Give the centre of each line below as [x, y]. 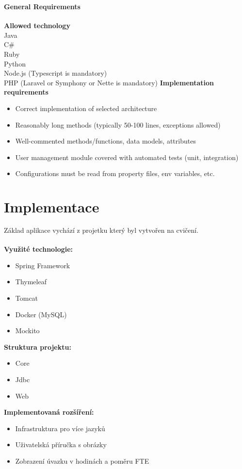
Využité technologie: [39, 249]
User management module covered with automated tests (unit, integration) [127, 157]
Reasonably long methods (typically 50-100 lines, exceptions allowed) [118, 124]
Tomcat [27, 298]
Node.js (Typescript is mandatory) [56, 73]
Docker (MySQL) [41, 314]
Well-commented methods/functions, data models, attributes [105, 141]
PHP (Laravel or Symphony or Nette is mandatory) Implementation [109, 82]
